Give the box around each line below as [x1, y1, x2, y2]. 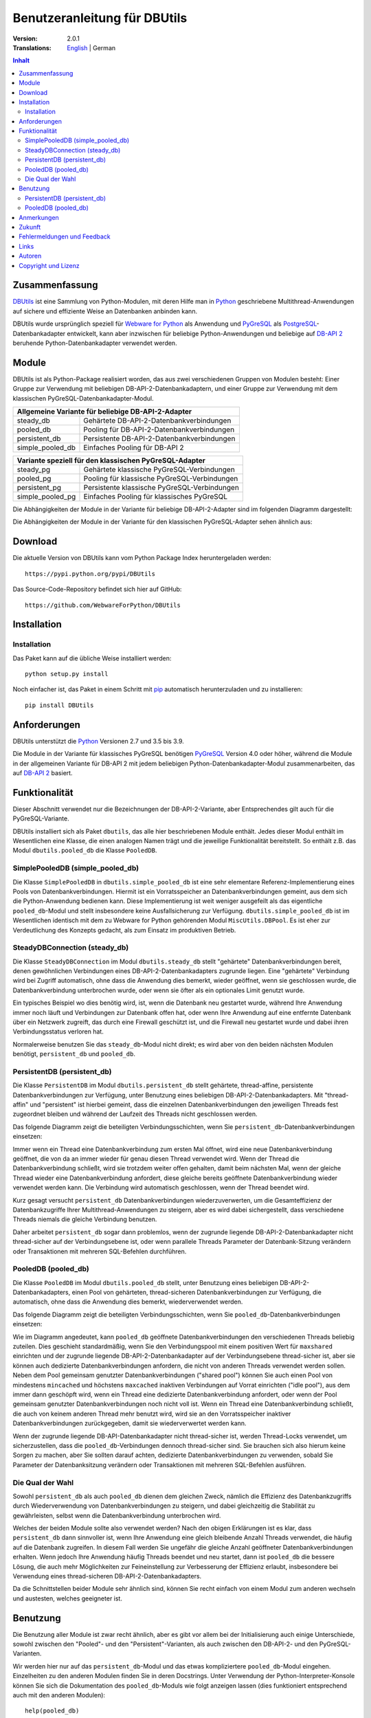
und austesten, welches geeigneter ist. [12, 1594, 123, 1603]
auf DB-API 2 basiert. [12, 768, 73, 777]
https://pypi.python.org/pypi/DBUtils [25, 570, 156, 577]
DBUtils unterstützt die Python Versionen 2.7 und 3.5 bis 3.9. [12, 737, 185, 745]
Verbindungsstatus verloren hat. [12, 1027, 104, 1036]
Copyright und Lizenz [19, 261, 80, 269]
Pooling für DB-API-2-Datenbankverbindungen [83, 425, 235, 434]
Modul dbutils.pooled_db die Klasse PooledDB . [12, 846, 157, 855]
